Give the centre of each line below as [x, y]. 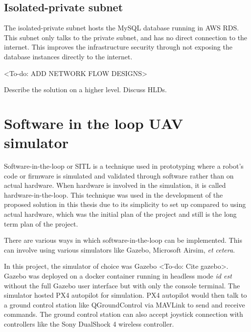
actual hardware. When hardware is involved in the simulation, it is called [115, 185]
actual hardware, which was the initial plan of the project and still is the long [120, 214]
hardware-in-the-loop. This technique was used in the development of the [114, 194]
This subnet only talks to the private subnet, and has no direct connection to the [126, 37]
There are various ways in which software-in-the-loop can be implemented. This [123, 240]
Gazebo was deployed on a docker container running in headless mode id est [118, 276]
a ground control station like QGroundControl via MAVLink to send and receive [125, 304]
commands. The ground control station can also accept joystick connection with [124, 314]
